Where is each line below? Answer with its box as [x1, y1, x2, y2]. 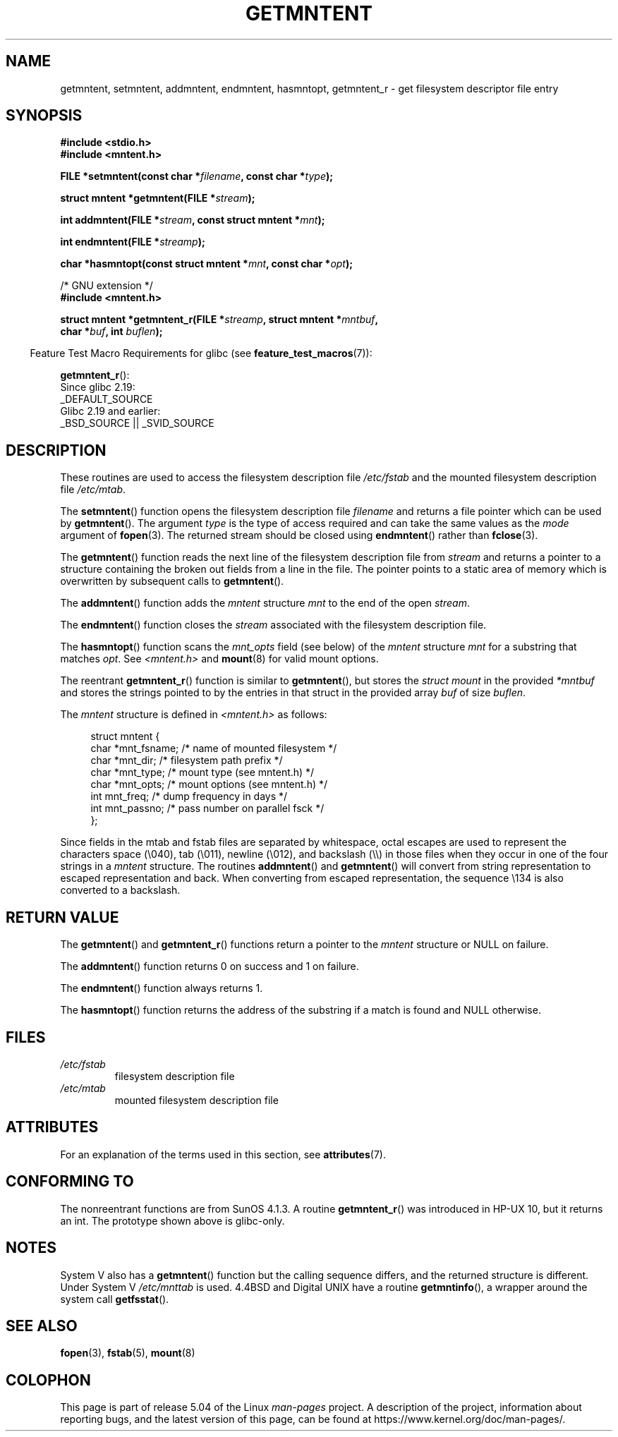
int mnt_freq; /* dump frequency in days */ [90, 790, 288, 803]
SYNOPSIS [6, 107, 83, 125]
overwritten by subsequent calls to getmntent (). [60, 575, 284, 588]
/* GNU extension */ [60, 279, 153, 292]
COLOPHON [6, 1371, 91, 1389]
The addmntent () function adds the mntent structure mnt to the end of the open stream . [60, 597, 470, 610]
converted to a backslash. [60, 884, 181, 897]
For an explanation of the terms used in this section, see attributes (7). [60, 1148, 386, 1160]
